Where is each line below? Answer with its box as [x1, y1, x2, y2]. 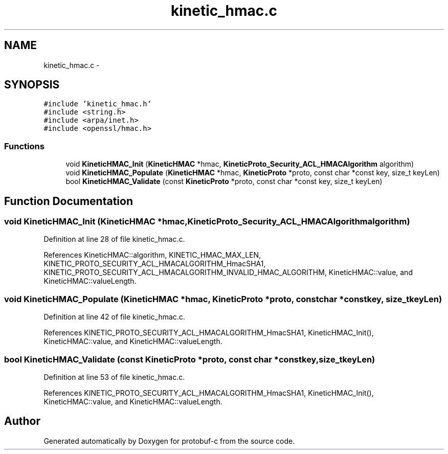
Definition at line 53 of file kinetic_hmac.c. [43, 372, 185, 381]
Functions [4, 141, 44, 151]
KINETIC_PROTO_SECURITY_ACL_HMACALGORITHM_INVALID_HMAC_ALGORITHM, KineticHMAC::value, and [43, 268, 413, 277]
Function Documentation [4, 194, 133, 208]
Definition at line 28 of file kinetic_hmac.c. [43, 235, 185, 244]
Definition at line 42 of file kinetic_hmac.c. [43, 312, 185, 322]
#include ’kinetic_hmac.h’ [43, 100, 152, 108]
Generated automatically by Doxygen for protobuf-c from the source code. [43, 436, 295, 445]
